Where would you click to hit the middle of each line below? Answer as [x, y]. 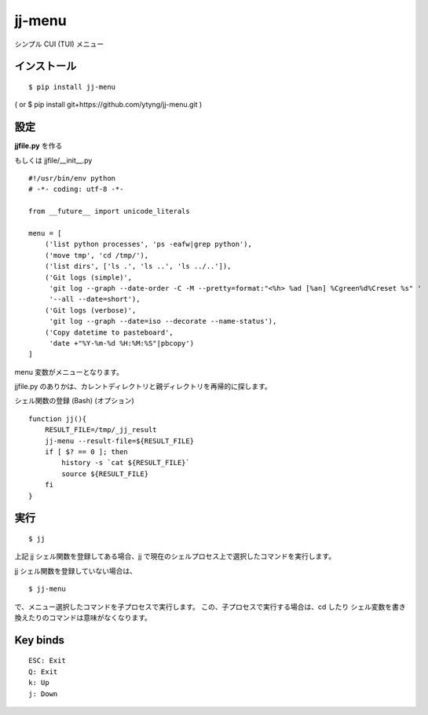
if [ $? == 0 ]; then [86, 452]
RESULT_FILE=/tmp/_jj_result [101, 430]
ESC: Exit [47, 661]
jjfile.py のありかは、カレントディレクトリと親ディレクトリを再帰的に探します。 [143, 387]
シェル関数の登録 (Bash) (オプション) [74, 401]
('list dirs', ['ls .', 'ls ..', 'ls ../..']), [138, 266]
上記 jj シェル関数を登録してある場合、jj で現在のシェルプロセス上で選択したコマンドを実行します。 [175, 556]
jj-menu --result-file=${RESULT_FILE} [119, 441]
